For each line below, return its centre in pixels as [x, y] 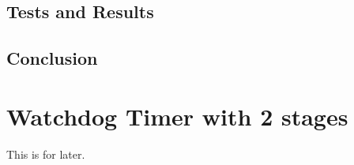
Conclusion [52, 58]
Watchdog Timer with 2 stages [177, 116]
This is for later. [46, 154]
